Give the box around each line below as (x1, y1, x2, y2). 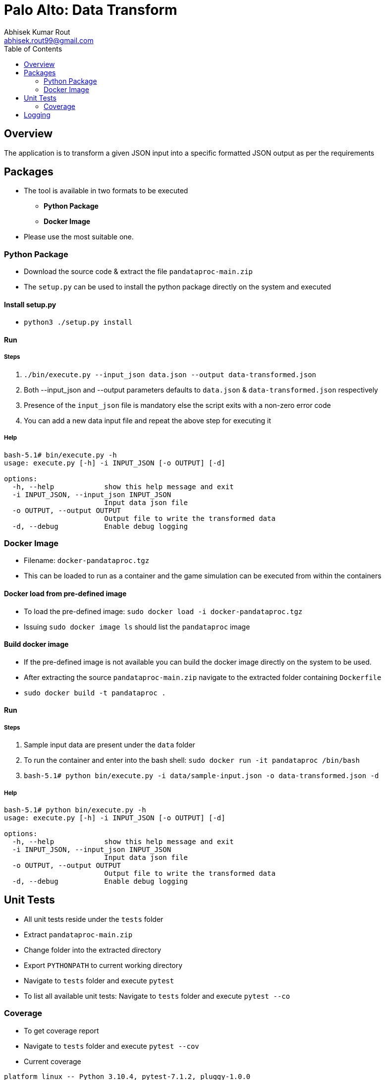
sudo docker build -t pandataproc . (24, 688, 166, 697)
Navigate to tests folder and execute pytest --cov (24, 1041, 199, 1050)
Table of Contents (4, 44, 62, 53)
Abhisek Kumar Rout (4, 27, 70, 36)
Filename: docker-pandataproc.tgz (24, 556, 150, 565)
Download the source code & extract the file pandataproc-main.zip (24, 267, 253, 276)
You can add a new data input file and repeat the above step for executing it (24, 416, 272, 425)
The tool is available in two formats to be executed (24, 186, 188, 195)
